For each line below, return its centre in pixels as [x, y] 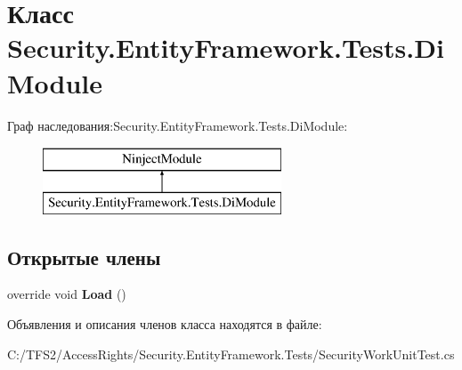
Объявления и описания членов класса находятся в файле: [165, 324]
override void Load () [67, 294]
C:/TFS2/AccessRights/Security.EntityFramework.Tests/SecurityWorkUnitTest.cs [231, 354]
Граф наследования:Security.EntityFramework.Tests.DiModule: [178, 125]
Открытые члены [84, 257]
